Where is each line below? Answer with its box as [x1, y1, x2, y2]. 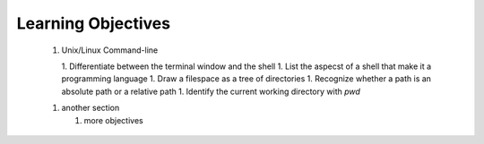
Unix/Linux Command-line [61, 45, 159, 55]
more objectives [83, 114, 143, 125]
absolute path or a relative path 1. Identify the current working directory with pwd [61, 86, 360, 97]
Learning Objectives [16, 13, 170, 33]
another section [61, 103, 120, 114]
